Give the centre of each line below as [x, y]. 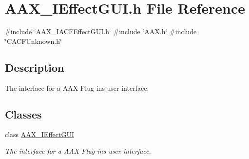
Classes [23, 114]
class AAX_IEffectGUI [39, 134]
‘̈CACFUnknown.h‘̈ [33, 41]
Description [35, 67]
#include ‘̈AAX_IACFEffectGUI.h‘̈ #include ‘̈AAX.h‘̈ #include [101, 31]
